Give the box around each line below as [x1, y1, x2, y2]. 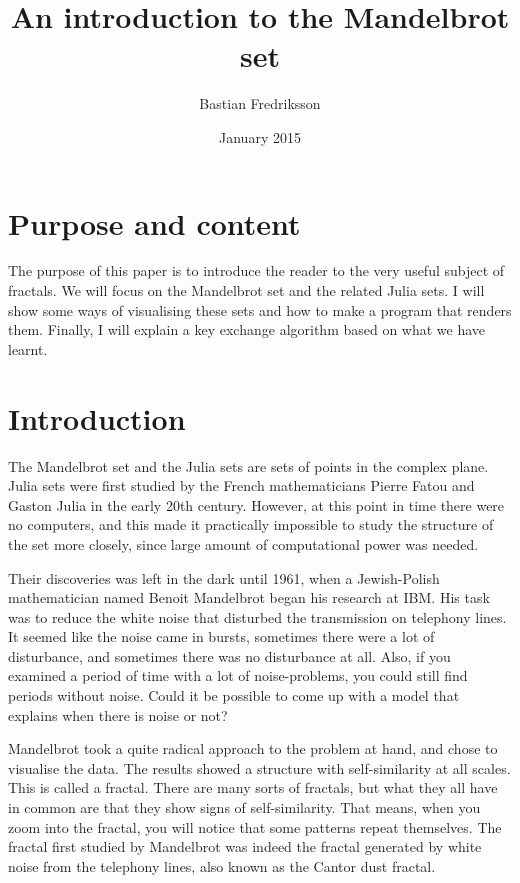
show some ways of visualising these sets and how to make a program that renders [8, 299, 512, 320]
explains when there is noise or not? [8, 704, 228, 725]
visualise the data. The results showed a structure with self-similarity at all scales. [8, 757, 511, 778]
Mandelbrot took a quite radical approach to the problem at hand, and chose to [8, 738, 498, 759]
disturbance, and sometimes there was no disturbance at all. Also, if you [8, 645, 451, 666]
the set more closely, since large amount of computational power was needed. [8, 533, 479, 554]
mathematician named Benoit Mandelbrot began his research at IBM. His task [8, 587, 490, 608]
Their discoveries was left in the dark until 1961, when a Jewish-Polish [8, 567, 440, 588]
